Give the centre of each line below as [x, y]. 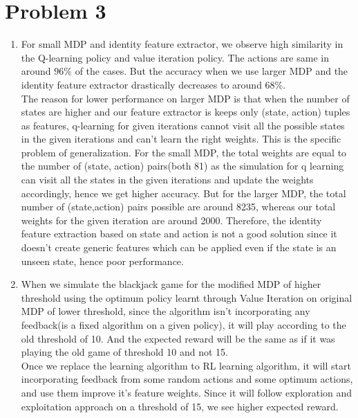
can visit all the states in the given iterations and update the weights [167, 180]
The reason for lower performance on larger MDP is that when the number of [185, 98]
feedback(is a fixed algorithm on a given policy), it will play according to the [183, 325]
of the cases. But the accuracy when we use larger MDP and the [211, 71]
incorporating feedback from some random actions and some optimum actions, [187, 379]
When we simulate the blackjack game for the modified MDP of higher [171, 284]
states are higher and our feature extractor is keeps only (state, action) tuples [186, 112]
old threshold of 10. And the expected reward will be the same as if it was [178, 338]
